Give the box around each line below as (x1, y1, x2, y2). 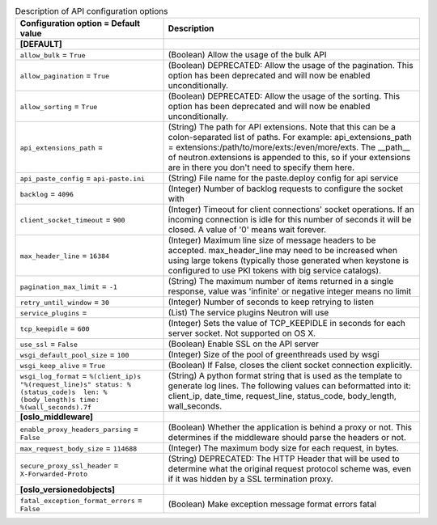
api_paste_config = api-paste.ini (19, 172, 146, 184)
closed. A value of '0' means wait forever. (168, 224, 327, 235)
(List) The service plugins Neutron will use (168, 307, 329, 319)
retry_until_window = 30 (19, 296, 109, 307)
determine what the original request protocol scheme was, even (168, 464, 412, 475)
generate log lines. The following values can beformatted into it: (168, 380, 412, 392)
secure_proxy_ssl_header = (19, 459, 119, 471)
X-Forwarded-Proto (19, 469, 88, 478)
